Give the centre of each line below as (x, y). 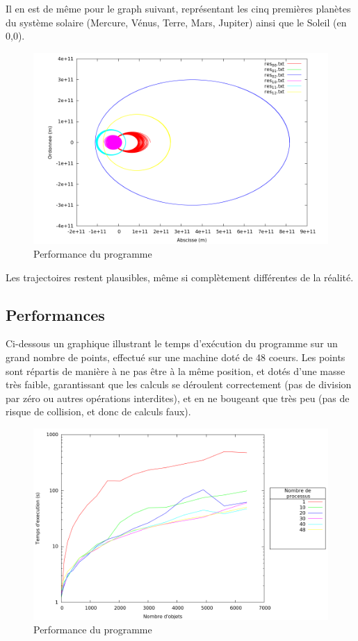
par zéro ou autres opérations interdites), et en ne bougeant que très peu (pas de (178, 398)
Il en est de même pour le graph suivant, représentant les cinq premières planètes (178, 8)
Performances (55, 314)
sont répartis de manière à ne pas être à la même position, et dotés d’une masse (176, 371)
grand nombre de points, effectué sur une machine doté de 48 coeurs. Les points (176, 357)
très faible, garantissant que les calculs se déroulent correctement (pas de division (179, 384)
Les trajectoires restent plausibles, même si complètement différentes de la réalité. (180, 277)
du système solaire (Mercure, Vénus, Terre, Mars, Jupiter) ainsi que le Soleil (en (176, 22)
